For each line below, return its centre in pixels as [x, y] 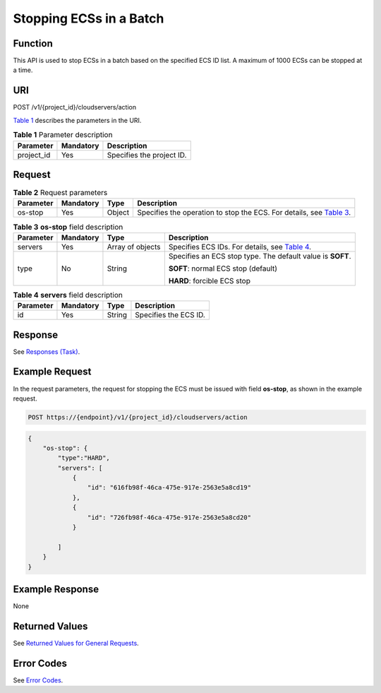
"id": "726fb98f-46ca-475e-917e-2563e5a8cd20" [169, 517]
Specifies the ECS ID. [170, 315]
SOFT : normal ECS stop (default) [223, 268]
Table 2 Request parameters [60, 193]
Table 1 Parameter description [63, 135]
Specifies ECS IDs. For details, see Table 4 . [240, 247]
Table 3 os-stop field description [68, 227]
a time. [23, 70]
